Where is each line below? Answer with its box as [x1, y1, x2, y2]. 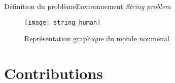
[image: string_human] [24, 19, 101, 26]
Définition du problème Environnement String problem [4, 1, 171, 11]
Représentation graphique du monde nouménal [24, 33, 169, 44]
